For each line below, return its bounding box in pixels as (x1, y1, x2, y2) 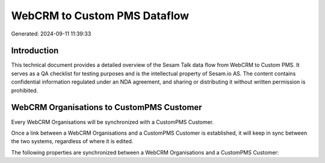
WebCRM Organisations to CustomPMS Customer (11, 102, 202, 112)
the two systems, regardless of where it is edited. (11, 138, 134, 145)
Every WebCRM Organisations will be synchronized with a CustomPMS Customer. (11, 118, 214, 126)
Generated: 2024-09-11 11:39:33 (11, 30, 91, 37)
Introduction (11, 46, 59, 56)
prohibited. (11, 87, 39, 94)
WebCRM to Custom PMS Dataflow (11, 9, 190, 22)
